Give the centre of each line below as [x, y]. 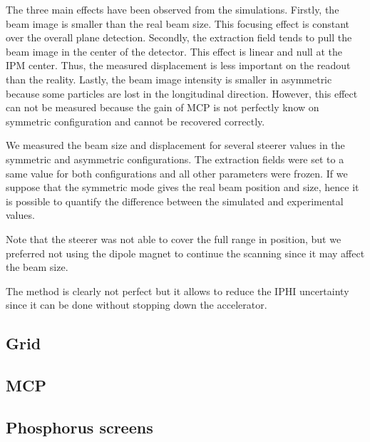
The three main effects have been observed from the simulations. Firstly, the [173, 9]
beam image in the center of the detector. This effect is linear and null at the [174, 51]
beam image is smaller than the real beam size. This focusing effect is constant [178, 23]
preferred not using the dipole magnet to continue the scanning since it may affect [185, 253]
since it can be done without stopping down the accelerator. [137, 305]
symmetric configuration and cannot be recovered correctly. [135, 121]
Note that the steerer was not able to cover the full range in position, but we [174, 238]
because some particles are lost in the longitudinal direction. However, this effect [182, 93]
